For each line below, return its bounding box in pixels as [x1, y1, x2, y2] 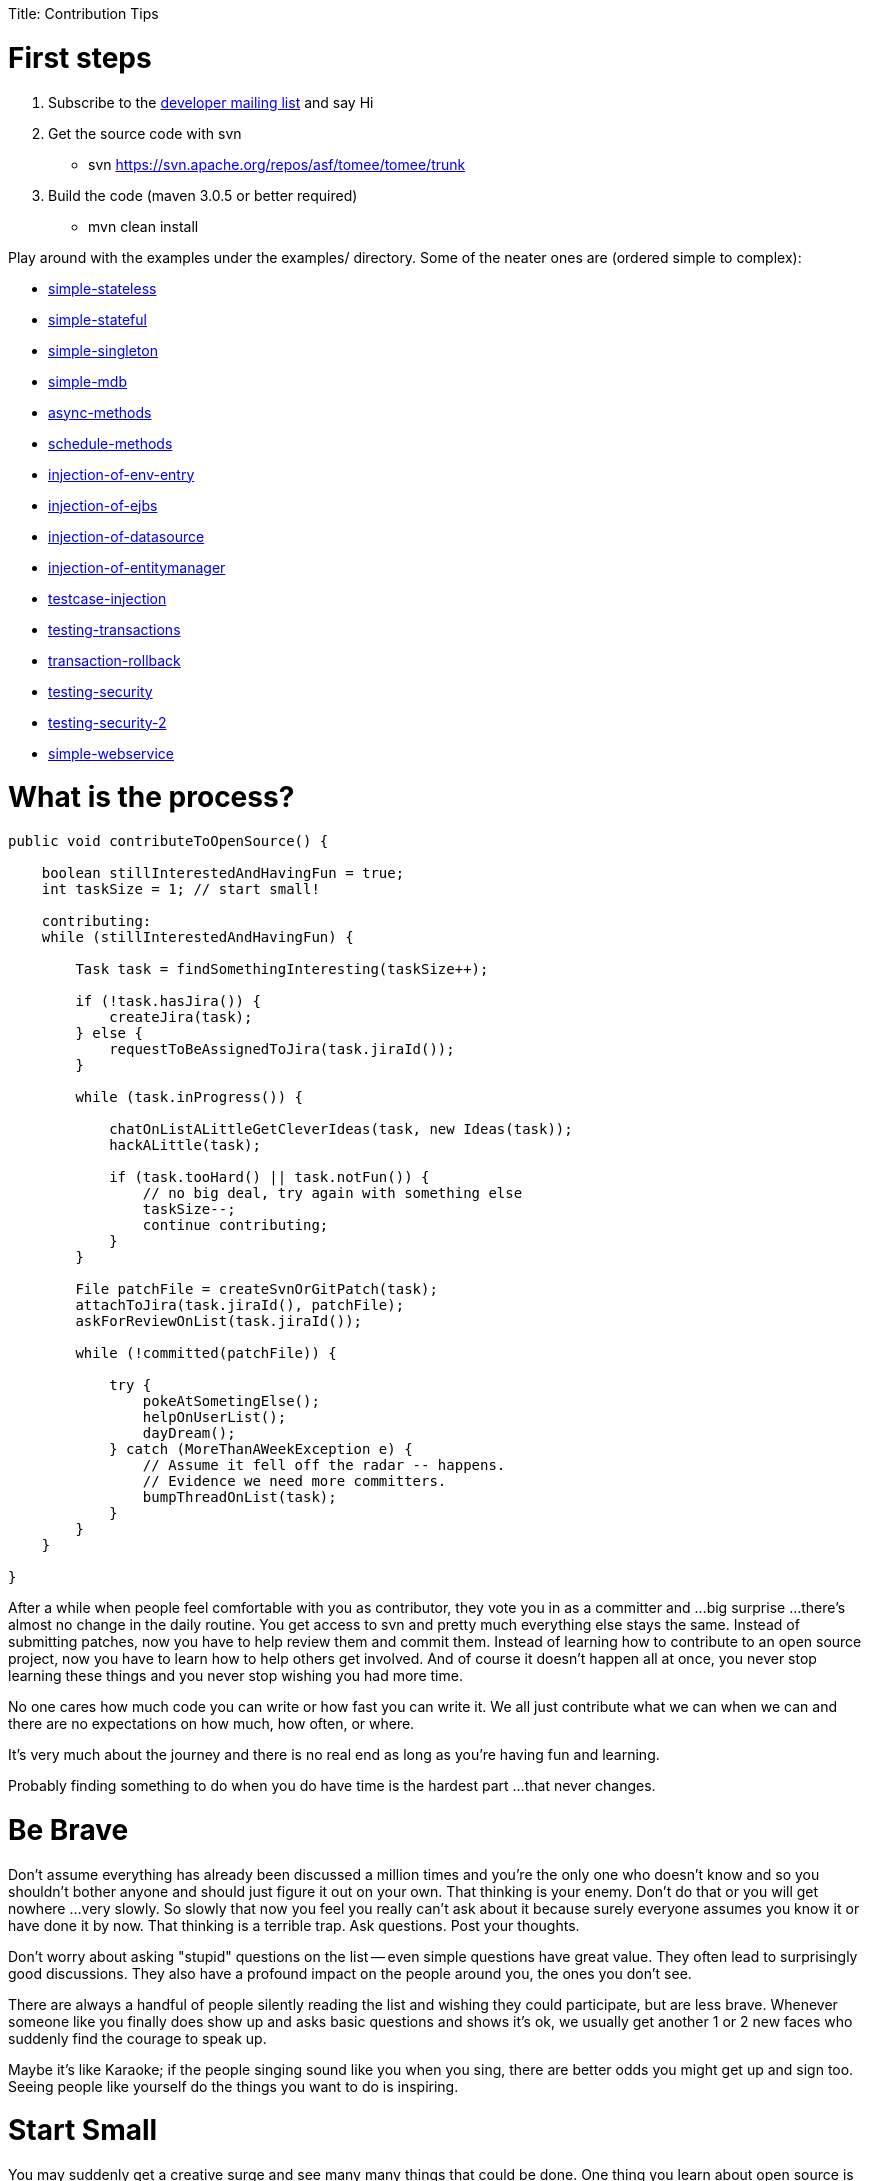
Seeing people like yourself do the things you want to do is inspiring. [8, 2077, 459, 2095]
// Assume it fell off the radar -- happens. [142, 1457, 506, 1473]
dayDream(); [142, 1425, 236, 1441]
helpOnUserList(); [142, 1409, 287, 1425]
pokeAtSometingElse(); [142, 1393, 320, 1409]
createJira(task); [109, 1009, 253, 1025]
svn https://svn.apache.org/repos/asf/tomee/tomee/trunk [88, 155, 466, 173]
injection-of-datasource [48, 527, 205, 545]
